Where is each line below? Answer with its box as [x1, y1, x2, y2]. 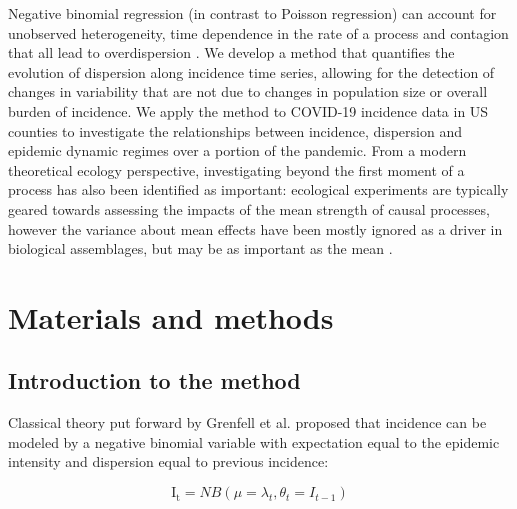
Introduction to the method [8, 365, 301, 396]
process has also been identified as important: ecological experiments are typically [8, 179, 509, 200]
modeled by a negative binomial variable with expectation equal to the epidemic [8, 431, 500, 452]
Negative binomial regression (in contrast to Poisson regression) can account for [8, 3, 497, 23]
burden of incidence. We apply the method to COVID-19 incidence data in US [8, 100, 489, 121]
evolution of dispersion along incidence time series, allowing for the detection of [8, 61, 495, 82]
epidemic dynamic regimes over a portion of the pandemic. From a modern [8, 140, 467, 161]
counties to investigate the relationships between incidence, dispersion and [8, 120, 462, 141]
